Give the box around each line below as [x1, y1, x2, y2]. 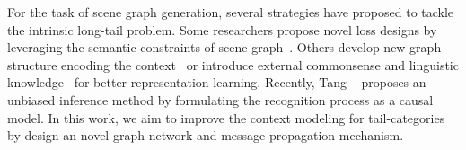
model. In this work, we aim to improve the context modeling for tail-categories [7, 108, 445, 127]
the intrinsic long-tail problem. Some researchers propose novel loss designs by [7, 20, 437, 39]
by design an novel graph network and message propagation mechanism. [7, 126, 404, 145]
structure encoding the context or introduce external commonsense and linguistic [7, 55, 459, 74]
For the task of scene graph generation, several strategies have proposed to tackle [7, 3, 454, 21]
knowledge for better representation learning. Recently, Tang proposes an [7, 73, 426, 92]
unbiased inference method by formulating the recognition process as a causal [7, 90, 434, 109]
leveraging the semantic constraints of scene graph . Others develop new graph [7, 38, 442, 57]
